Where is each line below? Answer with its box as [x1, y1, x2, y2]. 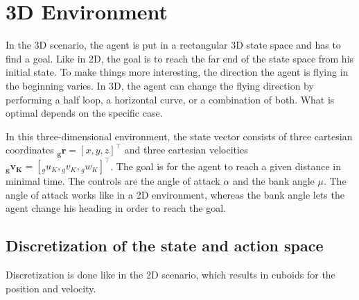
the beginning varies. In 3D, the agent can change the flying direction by [6, 78, 314, 92]
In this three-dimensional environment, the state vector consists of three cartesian [6, 128, 353, 143]
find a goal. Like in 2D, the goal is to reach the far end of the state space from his [6, 51, 354, 65]
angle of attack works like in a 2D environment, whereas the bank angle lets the [6, 187, 344, 201]
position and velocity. [6, 281, 96, 295]
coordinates [6, 142, 54, 157]
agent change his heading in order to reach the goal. [6, 201, 226, 215]
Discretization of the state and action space [6, 235, 324, 256]
